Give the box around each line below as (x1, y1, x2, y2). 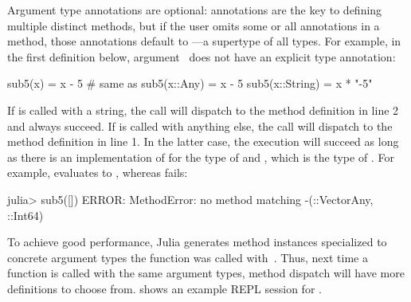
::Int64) (7, 206, 44, 223)
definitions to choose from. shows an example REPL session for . (7, 280, 322, 296)
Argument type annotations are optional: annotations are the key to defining (7, 2, 382, 18)
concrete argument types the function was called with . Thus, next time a (7, 249, 368, 265)
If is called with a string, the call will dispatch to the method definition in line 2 (7, 101, 399, 118)
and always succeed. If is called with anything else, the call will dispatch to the (7, 117, 393, 134)
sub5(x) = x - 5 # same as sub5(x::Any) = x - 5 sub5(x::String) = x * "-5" (7, 75, 373, 92)
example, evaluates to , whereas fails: (7, 164, 188, 181)
